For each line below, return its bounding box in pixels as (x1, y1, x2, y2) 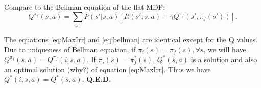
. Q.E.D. (82, 74, 111, 84)
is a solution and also (191, 54, 257, 65)
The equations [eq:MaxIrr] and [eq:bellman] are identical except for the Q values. (4, 34, 258, 44)
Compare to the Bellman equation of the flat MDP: (4, 2, 165, 12)
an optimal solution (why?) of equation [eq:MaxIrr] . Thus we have (4, 64, 211, 74)
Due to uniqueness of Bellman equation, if (4, 44, 136, 54)
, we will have (203, 44, 246, 54)
